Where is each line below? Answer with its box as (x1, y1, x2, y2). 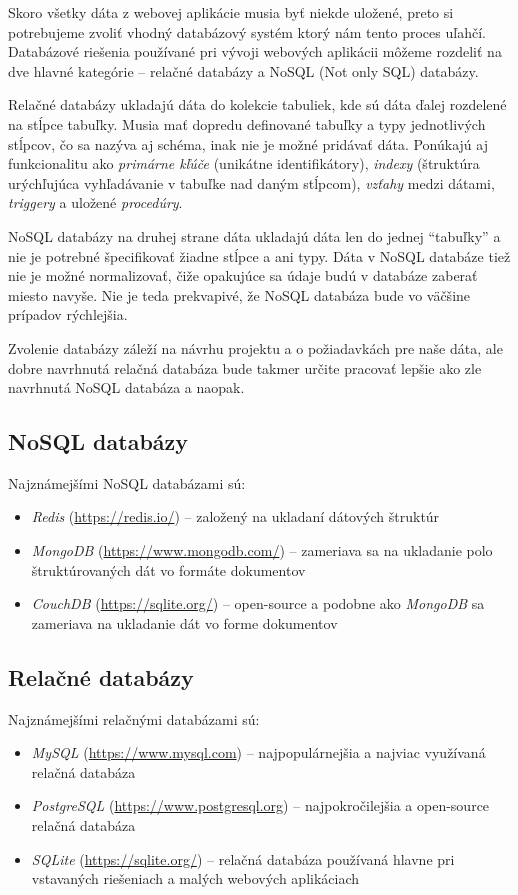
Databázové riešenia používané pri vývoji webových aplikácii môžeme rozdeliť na (8, 41, 502, 62)
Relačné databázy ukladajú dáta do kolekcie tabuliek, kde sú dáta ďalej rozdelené (8, 94, 507, 115)
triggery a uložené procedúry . (8, 192, 183, 213)
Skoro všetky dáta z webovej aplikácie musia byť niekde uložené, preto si (8, 2, 454, 22)
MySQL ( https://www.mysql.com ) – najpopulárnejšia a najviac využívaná (31, 742, 486, 763)
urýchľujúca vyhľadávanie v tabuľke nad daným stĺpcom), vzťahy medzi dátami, (8, 172, 495, 193)
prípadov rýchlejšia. (8, 304, 128, 325)
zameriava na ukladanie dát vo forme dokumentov (31, 612, 338, 633)
